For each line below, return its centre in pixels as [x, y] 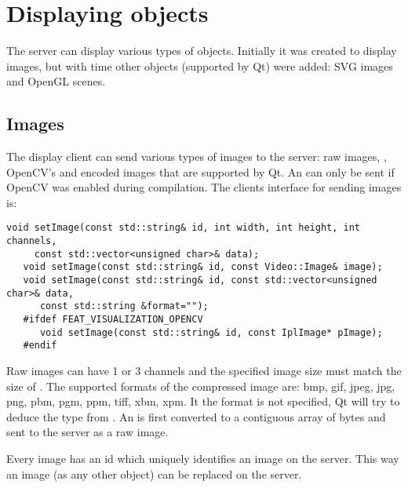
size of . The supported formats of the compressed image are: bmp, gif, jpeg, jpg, [201, 386]
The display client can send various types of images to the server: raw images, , [197, 157]
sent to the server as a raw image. [87, 432]
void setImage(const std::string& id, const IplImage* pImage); [211, 332]
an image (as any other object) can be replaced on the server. [154, 473]
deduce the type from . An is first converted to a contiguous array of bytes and [196, 416]
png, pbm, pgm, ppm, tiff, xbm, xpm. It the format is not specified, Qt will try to [203, 401]
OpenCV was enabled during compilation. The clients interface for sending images [204, 187]
